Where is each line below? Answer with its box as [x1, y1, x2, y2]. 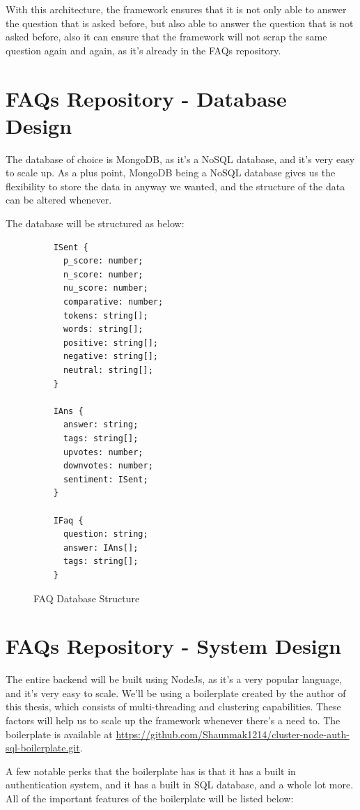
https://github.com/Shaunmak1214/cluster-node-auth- [116, 726, 350, 741]
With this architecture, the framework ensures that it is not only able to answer [6, 2, 347, 16]
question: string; [63, 529, 148, 540]
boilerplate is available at [6, 726, 113, 741]
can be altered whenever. [6, 192, 112, 207]
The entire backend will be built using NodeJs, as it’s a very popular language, [6, 672, 343, 687]
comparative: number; [63, 297, 164, 307]
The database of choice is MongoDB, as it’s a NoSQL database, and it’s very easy [6, 151, 355, 166]
